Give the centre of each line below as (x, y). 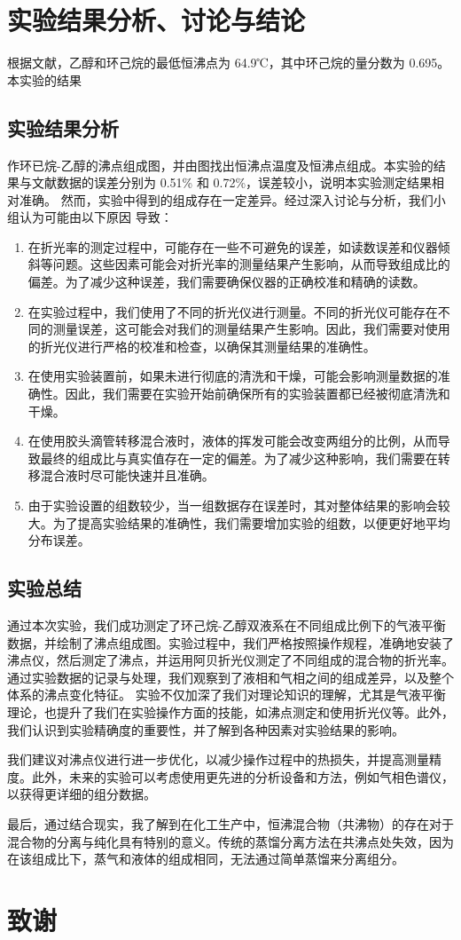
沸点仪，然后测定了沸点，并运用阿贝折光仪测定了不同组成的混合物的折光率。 (230, 660)
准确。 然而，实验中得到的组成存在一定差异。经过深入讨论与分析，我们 (226, 199)
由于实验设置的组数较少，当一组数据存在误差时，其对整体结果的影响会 (233, 506)
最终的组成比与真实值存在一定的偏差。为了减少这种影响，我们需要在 (239, 458)
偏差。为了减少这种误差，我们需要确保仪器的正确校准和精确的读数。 (227, 282)
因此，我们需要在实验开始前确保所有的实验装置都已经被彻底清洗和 (258, 394)
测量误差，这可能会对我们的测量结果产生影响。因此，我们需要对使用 (251, 329)
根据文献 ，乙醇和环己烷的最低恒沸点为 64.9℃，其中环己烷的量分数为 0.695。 (229, 63)
